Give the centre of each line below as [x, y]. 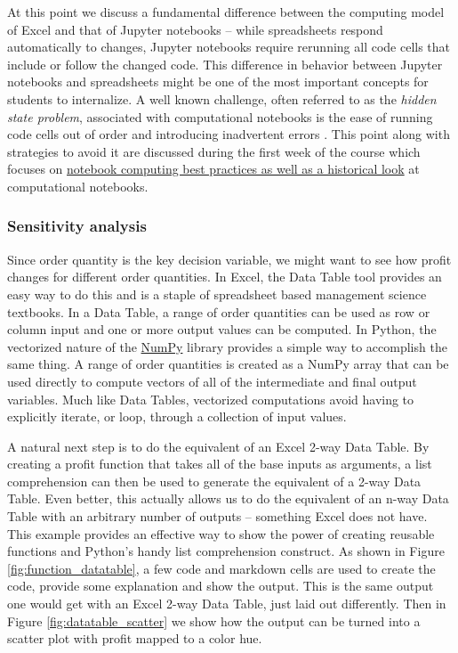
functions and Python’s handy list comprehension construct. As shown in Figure [226, 551]
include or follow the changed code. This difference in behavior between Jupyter [225, 64]
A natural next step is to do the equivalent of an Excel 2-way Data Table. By [218, 446]
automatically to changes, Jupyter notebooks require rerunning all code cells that [229, 47]
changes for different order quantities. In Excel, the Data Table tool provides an [225, 277]
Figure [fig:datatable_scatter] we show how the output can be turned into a [214, 620]
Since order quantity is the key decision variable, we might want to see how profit [229, 259]
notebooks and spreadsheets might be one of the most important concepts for [218, 82]
